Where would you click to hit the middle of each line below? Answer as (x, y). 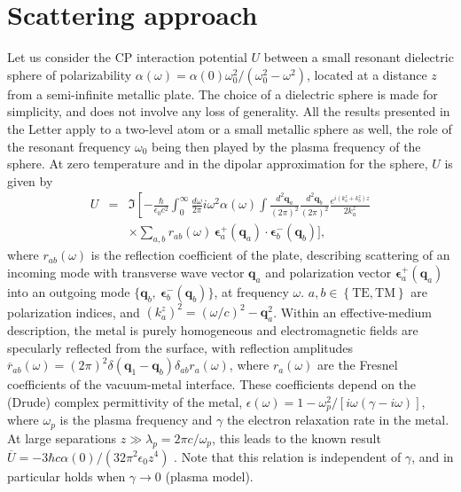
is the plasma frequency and (136, 420)
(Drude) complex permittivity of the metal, (125, 401)
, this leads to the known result (297, 437)
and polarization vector (328, 272)
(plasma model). (209, 476)
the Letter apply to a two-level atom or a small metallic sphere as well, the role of (230, 128)
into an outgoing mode (69, 291)
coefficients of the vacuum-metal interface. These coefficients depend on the (212, 384)
